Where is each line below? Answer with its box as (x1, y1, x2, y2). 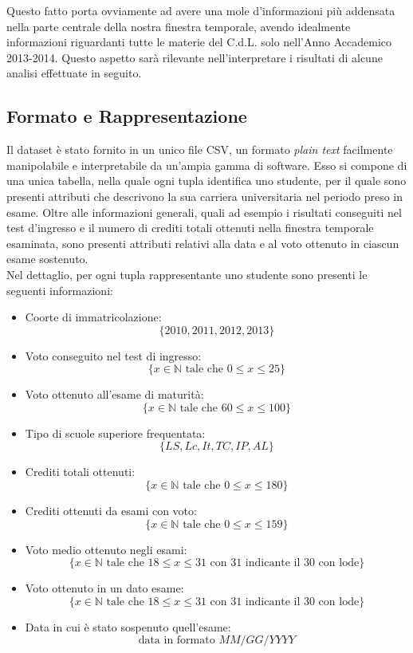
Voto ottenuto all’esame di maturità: (25, 386, 204, 403)
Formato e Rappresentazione (6, 104, 247, 128)
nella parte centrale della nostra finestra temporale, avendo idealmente (6, 18, 351, 34)
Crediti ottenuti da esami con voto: (25, 502, 197, 519)
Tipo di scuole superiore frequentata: (25, 424, 206, 441)
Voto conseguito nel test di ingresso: (25, 347, 202, 364)
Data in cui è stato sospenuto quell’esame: (25, 618, 231, 635)
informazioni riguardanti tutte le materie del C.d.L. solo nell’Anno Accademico (6, 33, 392, 50)
